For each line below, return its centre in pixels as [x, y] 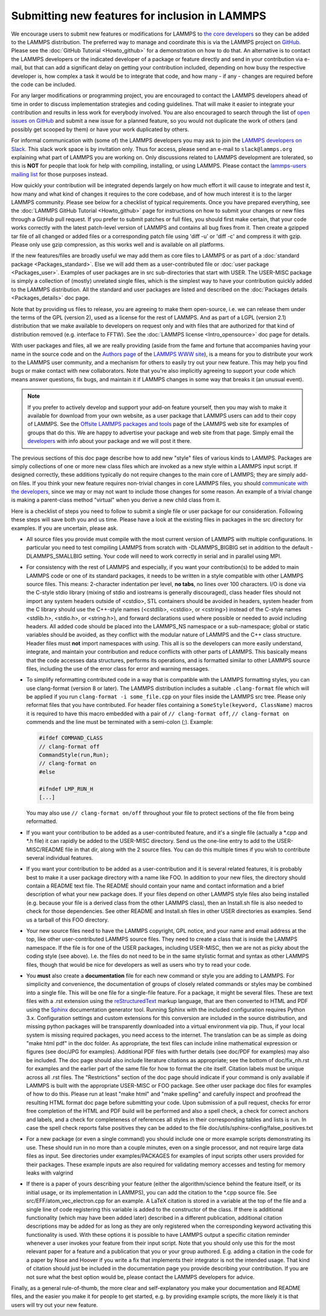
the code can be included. [44, 84]
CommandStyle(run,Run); [74, 755]
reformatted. [42, 821]
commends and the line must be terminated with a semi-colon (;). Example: [120, 722]
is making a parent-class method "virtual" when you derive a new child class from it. [116, 500]
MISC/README [45, 850]
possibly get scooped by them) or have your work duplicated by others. [100, 129]
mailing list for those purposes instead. [59, 174]
